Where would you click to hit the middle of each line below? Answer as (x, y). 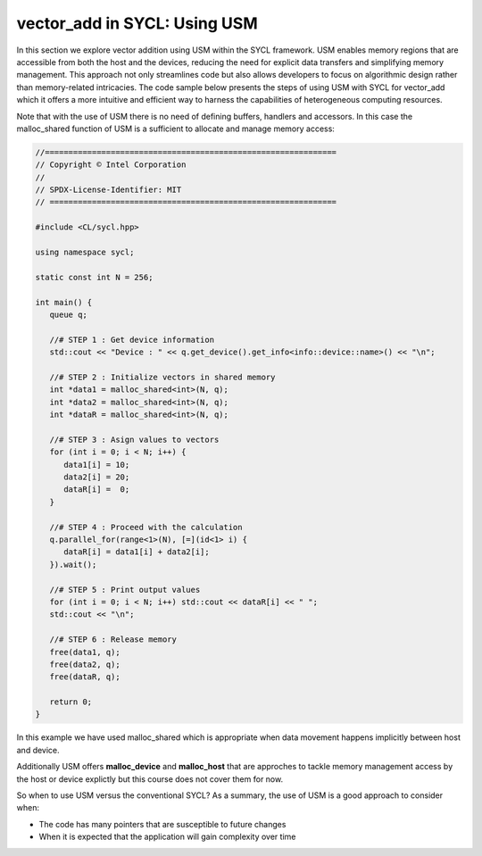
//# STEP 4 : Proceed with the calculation (146, 527)
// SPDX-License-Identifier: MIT (108, 190)
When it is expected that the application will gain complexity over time (167, 837)
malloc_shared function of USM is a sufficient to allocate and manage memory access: (175, 129)
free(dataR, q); (85, 677)
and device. (38, 750)
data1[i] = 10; (97, 465)
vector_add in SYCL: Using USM (137, 23)
